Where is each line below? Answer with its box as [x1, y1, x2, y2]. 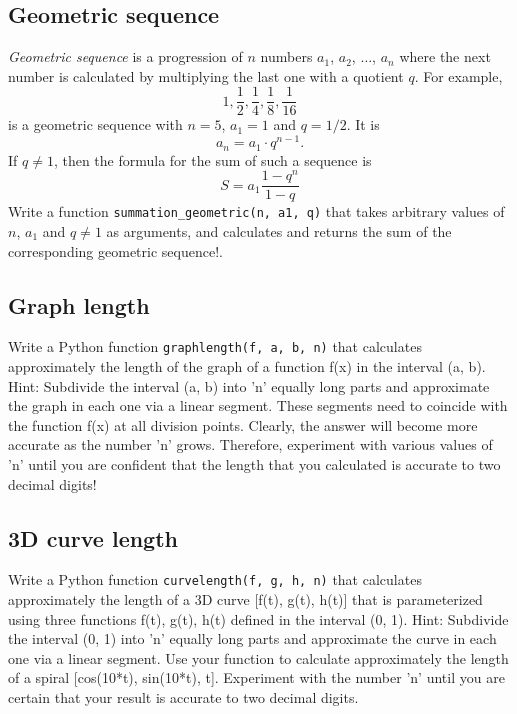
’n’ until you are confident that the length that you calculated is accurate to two [8, 453, 501, 474]
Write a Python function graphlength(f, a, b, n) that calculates [8, 336, 422, 357]
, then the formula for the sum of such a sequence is [53, 149, 372, 170]
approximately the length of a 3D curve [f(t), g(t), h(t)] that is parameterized [8, 589, 483, 610]
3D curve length [8, 522, 178, 553]
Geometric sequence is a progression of [8, 46, 243, 67]
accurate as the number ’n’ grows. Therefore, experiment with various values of [8, 434, 493, 455]
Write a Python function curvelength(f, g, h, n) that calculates [8, 569, 422, 590]
